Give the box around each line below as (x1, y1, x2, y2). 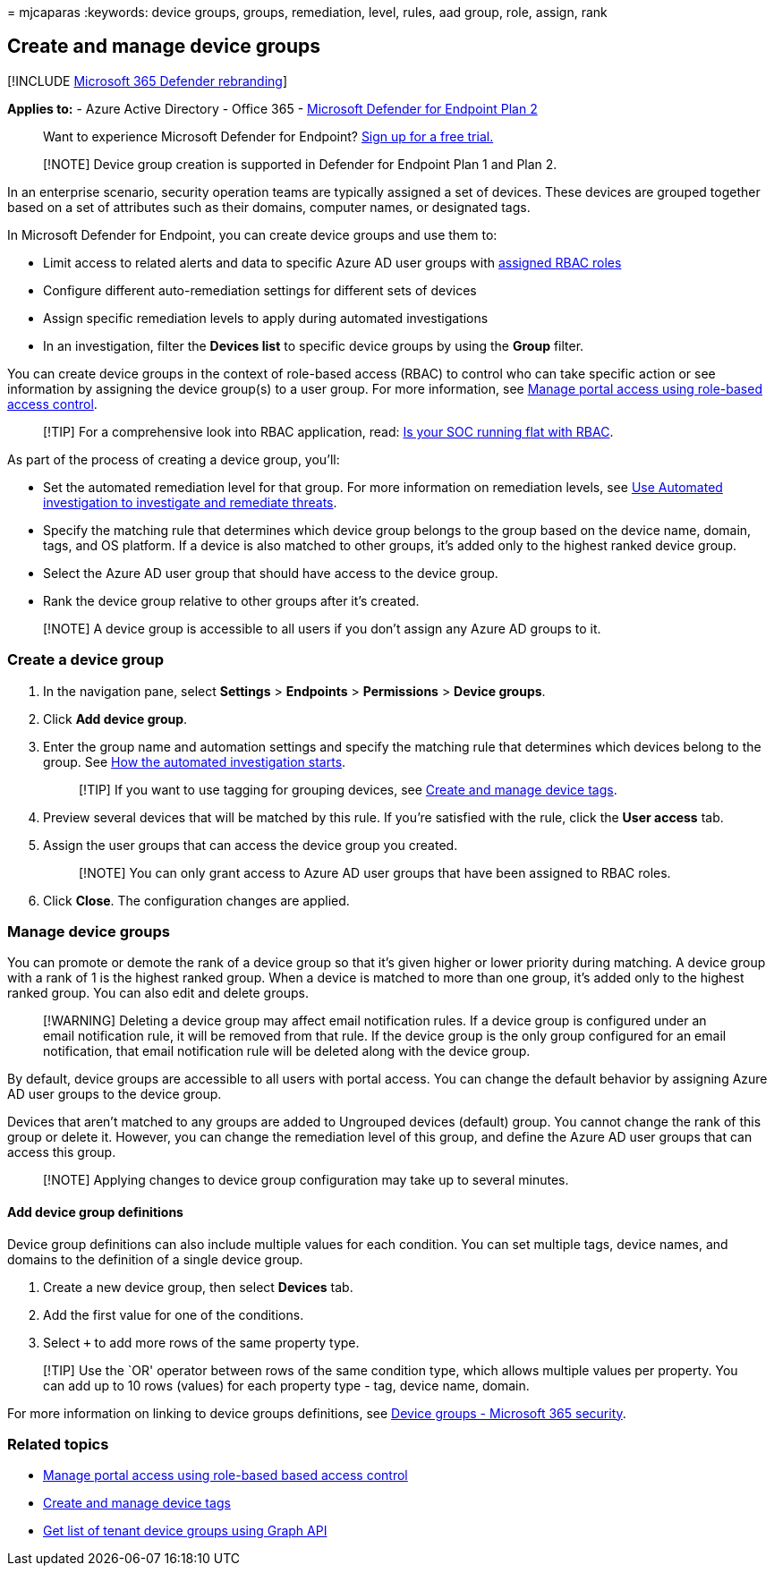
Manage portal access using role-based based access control (43, 1467, 408, 1484)
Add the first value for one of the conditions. (43, 1306, 304, 1322)
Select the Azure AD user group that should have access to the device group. (43, 565, 498, 581)
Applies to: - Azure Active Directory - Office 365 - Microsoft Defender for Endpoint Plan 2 (7, 100, 538, 116)
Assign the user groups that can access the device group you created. (43, 837, 458, 853)
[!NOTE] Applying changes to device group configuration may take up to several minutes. (43, 1172, 569, 1188)
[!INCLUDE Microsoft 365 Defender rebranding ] (7, 72, 288, 89)
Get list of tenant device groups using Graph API (43, 1523, 327, 1539)
